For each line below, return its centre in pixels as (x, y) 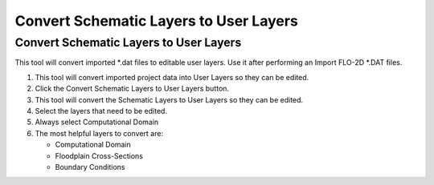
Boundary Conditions (90, 167)
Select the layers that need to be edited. (101, 111)
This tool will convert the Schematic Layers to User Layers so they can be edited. (169, 99)
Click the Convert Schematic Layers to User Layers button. (132, 89)
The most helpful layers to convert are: (99, 133)
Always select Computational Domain (97, 122)
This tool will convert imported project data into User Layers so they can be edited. (172, 77)
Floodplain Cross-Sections (99, 155)
